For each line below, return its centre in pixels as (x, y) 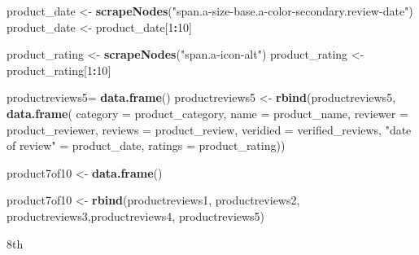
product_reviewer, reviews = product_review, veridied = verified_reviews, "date (209, 129)
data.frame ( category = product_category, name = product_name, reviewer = (207, 113)
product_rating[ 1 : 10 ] (59, 70)
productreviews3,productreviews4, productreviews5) (136, 215)
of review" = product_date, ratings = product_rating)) (146, 145)
